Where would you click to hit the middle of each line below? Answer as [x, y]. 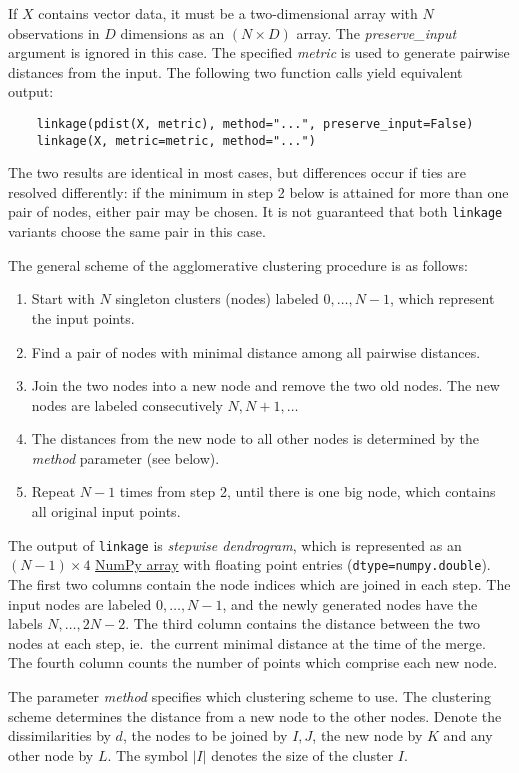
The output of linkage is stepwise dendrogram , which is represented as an [235, 544]
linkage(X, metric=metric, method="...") [176, 140]
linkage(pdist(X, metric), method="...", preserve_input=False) [255, 123]
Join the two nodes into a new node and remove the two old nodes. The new [265, 385]
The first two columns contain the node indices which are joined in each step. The [259, 583]
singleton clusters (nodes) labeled [217, 298]
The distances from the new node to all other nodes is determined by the [255, 438]
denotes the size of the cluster [302, 754]
